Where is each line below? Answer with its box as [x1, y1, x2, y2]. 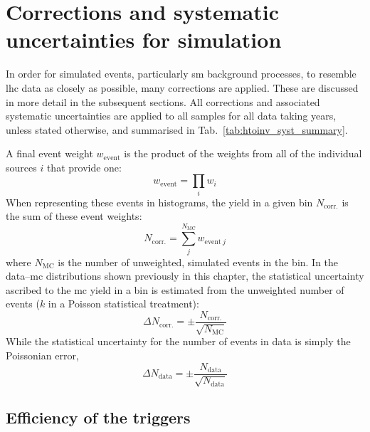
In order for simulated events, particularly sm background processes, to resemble [6, 66, 356, 81]
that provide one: [46, 159, 122, 174]
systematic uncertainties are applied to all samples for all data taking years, [6, 108, 337, 123]
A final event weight [6, 146, 93, 161]
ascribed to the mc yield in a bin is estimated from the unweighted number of [6, 282, 344, 297]
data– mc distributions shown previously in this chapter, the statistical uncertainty [6, 268, 364, 283]
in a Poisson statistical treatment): [48, 296, 199, 311]
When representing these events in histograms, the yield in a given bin [6, 194, 313, 209]
